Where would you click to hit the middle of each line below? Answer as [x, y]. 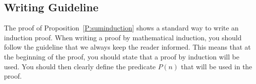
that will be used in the [217, 66]
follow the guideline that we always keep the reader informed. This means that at [128, 47]
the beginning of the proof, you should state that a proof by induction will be [122, 56]
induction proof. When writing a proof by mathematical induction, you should [123, 37]
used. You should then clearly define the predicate [80, 66]
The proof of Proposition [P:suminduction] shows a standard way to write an [121, 28]
